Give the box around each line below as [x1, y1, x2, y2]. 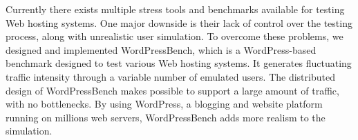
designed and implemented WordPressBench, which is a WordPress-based [6, 42, 317, 57]
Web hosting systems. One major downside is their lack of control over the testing [6, 15, 352, 30]
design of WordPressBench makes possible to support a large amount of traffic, [6, 83, 339, 97]
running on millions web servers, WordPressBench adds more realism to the [6, 110, 326, 124]
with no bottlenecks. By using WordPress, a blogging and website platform [6, 97, 323, 111]
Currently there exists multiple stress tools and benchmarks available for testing [6, 2, 345, 16]
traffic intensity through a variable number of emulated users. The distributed [6, 69, 335, 83]
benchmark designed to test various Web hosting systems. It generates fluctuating [6, 56, 352, 70]
